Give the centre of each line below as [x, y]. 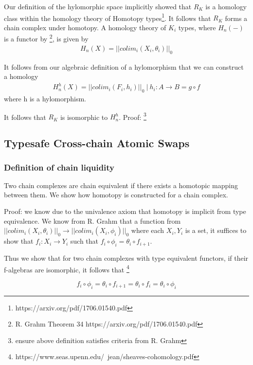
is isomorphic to [84, 117]
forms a [236, 18]
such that [84, 241]
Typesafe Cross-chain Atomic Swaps [97, 143]
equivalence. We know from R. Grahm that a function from [92, 221]
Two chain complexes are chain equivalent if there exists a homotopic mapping [121, 185]
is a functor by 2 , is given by [46, 38]
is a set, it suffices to [216, 230]
